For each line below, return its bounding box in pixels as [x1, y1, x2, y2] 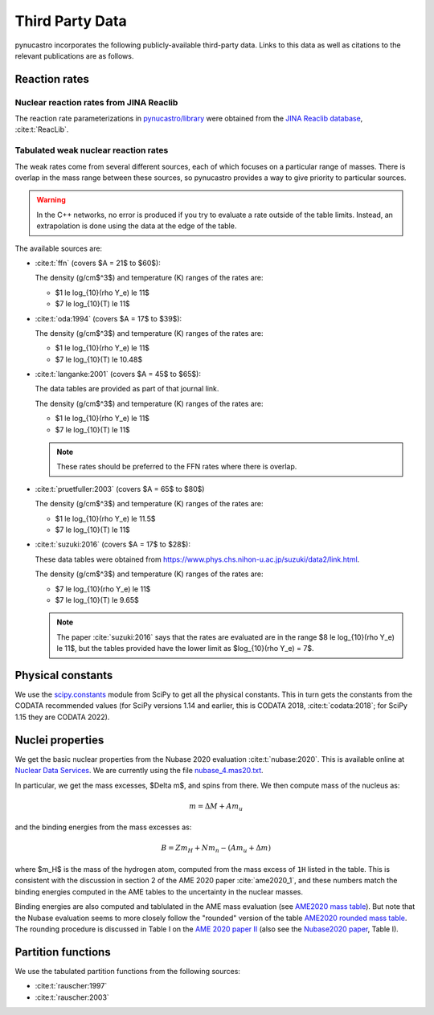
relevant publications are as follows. [14, 51, 134, 60]
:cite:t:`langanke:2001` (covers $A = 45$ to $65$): [35, 370, 201, 379]
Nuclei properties [14, 733, 104, 747]
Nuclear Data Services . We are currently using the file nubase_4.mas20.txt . [14, 766, 264, 776]
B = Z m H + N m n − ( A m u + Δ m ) [161, 844, 272, 855]
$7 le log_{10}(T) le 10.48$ [55, 354, 143, 364]
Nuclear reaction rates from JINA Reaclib [14, 96, 178, 108]
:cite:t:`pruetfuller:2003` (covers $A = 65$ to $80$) [35, 484, 205, 493]
